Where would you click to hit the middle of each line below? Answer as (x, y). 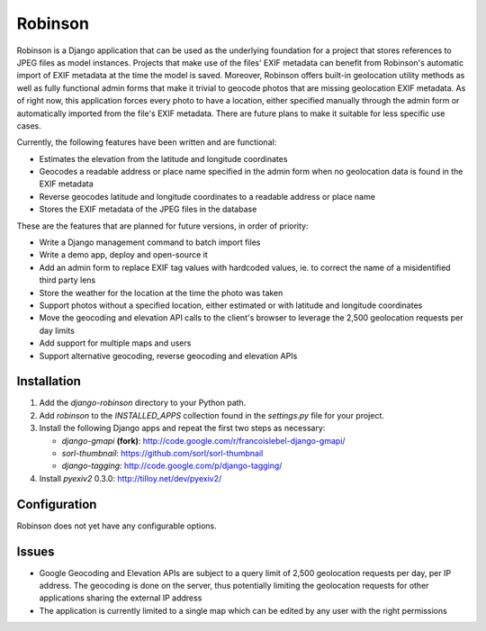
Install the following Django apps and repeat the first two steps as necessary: (182, 428)
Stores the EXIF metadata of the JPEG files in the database (148, 209)
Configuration (57, 504)
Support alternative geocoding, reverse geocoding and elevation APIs (168, 356)
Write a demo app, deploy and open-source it (124, 255)
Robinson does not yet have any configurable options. (117, 526)
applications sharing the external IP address (121, 598)
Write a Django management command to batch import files (150, 242)
